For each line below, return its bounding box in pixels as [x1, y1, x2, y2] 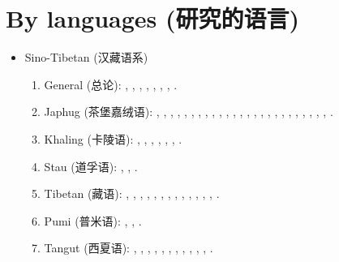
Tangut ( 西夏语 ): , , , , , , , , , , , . [44, 239, 213, 256]
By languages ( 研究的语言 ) [6, 2, 300, 35]
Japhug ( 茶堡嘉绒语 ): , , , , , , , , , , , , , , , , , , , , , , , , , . [44, 103, 333, 120]
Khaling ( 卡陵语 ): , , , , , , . [44, 130, 182, 147]
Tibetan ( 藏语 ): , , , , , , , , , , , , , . [44, 185, 220, 202]
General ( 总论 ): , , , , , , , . [44, 75, 178, 92]
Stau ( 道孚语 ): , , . [44, 157, 138, 174]
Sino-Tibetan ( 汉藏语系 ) [24, 49, 148, 66]
